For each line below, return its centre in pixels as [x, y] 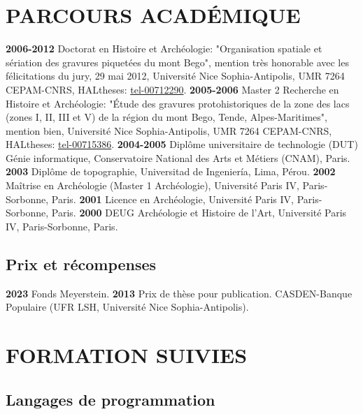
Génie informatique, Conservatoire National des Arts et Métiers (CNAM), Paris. [178, 157]
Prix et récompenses [81, 264]
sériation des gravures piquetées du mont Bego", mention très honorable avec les [177, 62]
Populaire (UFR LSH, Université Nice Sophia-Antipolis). [127, 307]
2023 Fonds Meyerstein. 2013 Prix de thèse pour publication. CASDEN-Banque [179, 293]
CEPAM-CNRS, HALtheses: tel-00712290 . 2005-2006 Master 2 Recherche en [172, 89]
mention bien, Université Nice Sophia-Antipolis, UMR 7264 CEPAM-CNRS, [169, 130]
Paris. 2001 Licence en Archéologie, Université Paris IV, [172, 199]
